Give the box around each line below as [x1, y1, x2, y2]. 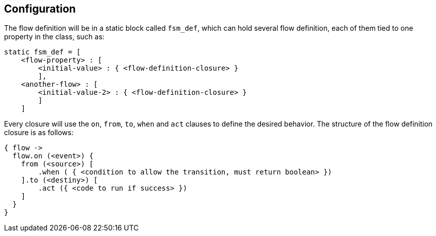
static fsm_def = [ [4, 48, 81, 56]
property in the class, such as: [4, 32, 105, 41]
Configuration [4, 3, 76, 15]
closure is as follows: [4, 128, 74, 137]
